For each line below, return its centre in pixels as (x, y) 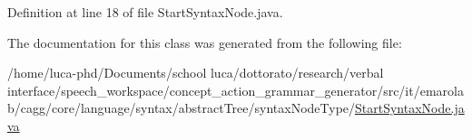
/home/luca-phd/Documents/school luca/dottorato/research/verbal (196, 73)
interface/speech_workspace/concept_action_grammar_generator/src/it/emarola (236, 90)
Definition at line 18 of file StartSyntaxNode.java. (145, 12)
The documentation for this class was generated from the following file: (205, 42)
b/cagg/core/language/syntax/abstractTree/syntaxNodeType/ (182, 108)
